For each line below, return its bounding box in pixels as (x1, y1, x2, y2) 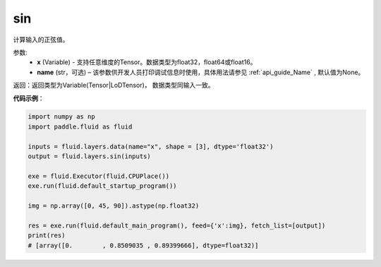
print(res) (28, 232, 66, 239)
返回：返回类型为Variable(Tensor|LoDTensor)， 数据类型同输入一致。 (13, 81, 214, 90)
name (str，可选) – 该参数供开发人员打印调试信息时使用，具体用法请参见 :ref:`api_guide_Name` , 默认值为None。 (37, 68, 365, 76)
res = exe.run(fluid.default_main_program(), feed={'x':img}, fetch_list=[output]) (28, 221, 326, 230)
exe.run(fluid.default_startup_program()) (28, 182, 177, 190)
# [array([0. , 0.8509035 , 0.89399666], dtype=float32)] (28, 241, 259, 249)
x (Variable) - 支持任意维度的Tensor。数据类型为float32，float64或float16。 (37, 58, 257, 66)
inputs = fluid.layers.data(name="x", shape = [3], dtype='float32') (28, 142, 274, 150)
